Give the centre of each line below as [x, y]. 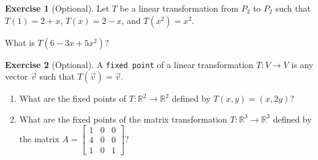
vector [17, 76]
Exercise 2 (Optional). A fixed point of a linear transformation [129, 64]
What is [20, 42]
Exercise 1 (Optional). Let [57, 8]
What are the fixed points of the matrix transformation [123, 119]
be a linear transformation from [179, 8]
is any [302, 64]
